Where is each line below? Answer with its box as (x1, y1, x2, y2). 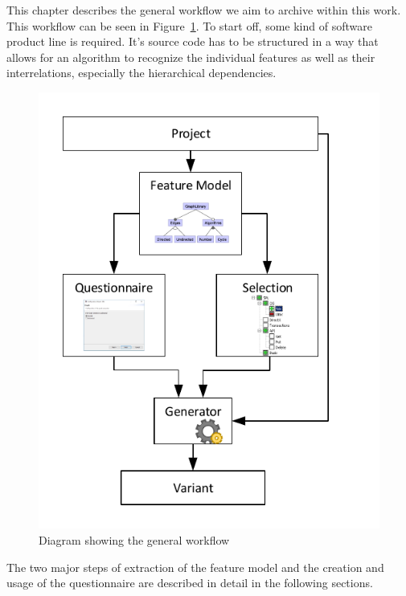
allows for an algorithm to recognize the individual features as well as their (6, 48, 375, 65)
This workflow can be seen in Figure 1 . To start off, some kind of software (6, 17, 372, 34)
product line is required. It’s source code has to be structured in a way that (6, 33, 379, 50)
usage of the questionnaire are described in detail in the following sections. (6, 574, 373, 591)
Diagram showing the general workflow (39, 532, 230, 549)
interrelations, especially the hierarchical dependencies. (6, 64, 277, 81)
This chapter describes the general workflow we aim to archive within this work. (6, 2, 401, 18)
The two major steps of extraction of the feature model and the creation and (6, 558, 384, 575)
